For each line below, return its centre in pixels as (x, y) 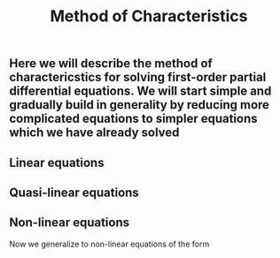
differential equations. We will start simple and (140, 91)
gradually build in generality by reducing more (140, 105)
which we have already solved (94, 133)
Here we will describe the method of (111, 64)
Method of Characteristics (149, 16)
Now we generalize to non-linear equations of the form (109, 244)
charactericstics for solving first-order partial (138, 77)
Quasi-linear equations (74, 192)
